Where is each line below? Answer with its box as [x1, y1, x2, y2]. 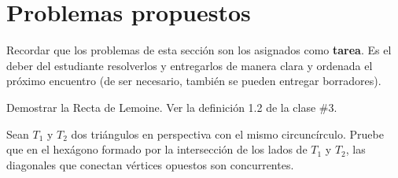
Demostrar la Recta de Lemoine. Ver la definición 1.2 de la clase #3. [6, 98, 337, 115]
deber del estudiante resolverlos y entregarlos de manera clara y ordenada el [6, 57, 373, 73]
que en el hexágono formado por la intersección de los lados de [6, 141, 308, 158]
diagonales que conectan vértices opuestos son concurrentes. [6, 156, 294, 172]
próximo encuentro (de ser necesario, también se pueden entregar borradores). [6, 72, 381, 89]
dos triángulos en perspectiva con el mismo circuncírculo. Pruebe [71, 125, 384, 142]
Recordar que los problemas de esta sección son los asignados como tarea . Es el [6, 42, 392, 58]
